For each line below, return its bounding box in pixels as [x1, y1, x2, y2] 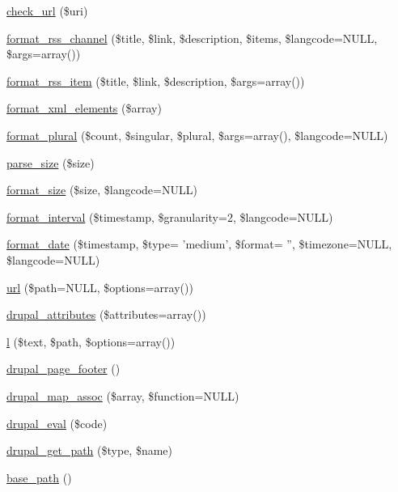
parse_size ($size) [6, 154, 95, 171]
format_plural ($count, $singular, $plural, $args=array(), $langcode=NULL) [6, 126, 388, 143]
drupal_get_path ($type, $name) [6, 442, 173, 459]
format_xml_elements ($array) [6, 100, 162, 117]
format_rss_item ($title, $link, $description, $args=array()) [6, 72, 305, 89]
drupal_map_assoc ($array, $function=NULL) [6, 387, 239, 404]
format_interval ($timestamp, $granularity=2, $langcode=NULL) [6, 208, 333, 225]
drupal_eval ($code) [6, 414, 108, 431]
